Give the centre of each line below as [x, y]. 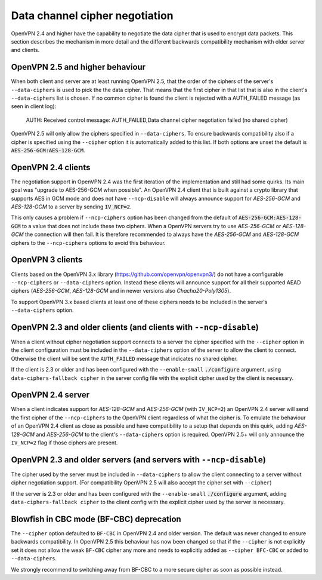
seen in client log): [34, 106]
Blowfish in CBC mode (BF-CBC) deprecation [96, 519]
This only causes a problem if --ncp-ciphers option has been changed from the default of [124, 217]
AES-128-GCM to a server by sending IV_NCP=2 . [71, 207]
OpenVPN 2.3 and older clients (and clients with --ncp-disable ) [135, 327]
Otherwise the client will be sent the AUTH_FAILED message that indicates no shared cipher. [124, 358]
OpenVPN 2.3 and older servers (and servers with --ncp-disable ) [139, 460]
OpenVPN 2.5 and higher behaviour [78, 67]
